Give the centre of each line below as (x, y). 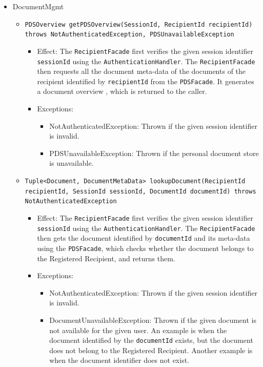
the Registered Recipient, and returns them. (106, 258)
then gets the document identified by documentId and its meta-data (144, 238)
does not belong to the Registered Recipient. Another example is (151, 350)
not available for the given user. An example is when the (138, 330)
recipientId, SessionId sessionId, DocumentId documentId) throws (140, 191)
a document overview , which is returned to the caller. (122, 91)
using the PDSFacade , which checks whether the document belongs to (145, 248)
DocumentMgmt (38, 6)
